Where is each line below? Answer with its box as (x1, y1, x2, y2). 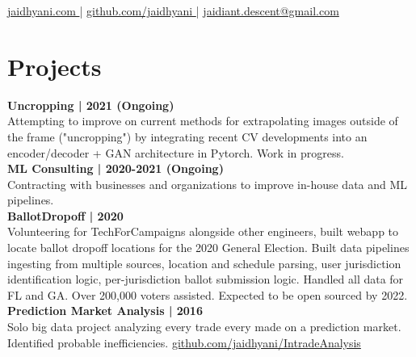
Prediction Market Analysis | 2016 (7, 302, 203, 319)
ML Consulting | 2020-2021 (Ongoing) (7, 160, 224, 177)
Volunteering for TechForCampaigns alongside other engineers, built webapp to (7, 223, 399, 240)
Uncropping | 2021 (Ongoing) (7, 96, 174, 113)
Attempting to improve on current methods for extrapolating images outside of (7, 112, 398, 129)
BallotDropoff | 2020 (7, 207, 124, 224)
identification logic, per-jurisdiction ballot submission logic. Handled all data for (7, 271, 404, 288)
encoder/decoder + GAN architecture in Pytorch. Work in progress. (7, 144, 344, 161)
